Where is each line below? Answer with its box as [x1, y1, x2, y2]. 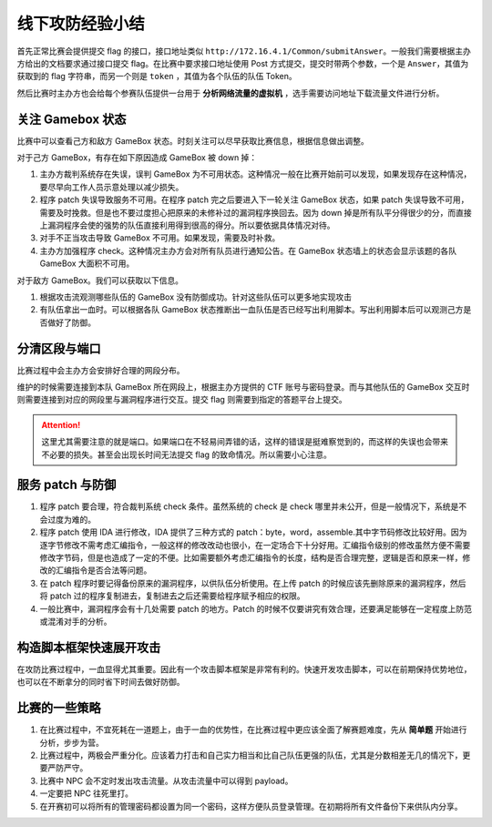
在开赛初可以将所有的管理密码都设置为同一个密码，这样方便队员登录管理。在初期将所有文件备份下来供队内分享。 [39, 801, 463, 812]
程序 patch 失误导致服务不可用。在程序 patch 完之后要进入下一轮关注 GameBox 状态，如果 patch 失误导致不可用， [39, 194, 469, 205]
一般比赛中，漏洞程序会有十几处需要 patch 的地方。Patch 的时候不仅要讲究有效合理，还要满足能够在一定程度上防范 [39, 603, 473, 614]
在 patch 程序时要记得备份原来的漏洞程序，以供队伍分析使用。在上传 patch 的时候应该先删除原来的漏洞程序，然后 [39, 577, 466, 588]
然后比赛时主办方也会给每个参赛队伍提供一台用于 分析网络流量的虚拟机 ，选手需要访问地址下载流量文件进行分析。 [16, 87, 445, 98]
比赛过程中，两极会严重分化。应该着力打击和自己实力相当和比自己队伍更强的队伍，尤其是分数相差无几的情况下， [39, 750, 463, 761]
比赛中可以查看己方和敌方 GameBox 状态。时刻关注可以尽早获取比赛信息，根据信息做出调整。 [16, 135, 369, 146]
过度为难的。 [46, 514, 96, 525]
